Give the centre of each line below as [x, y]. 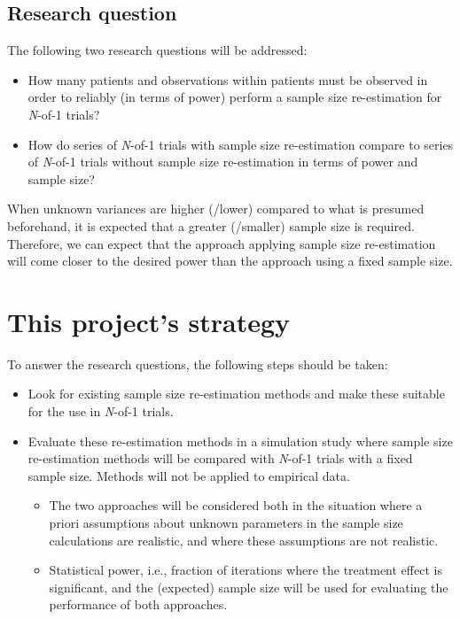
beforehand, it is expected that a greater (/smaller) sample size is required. [211, 225]
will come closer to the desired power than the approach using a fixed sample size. [230, 261]
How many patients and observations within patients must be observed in [228, 79]
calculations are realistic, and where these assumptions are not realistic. [244, 540]
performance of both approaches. [138, 604]
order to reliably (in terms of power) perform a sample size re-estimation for [235, 97]
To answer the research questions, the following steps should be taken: [198, 364]
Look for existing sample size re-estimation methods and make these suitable [236, 394]
